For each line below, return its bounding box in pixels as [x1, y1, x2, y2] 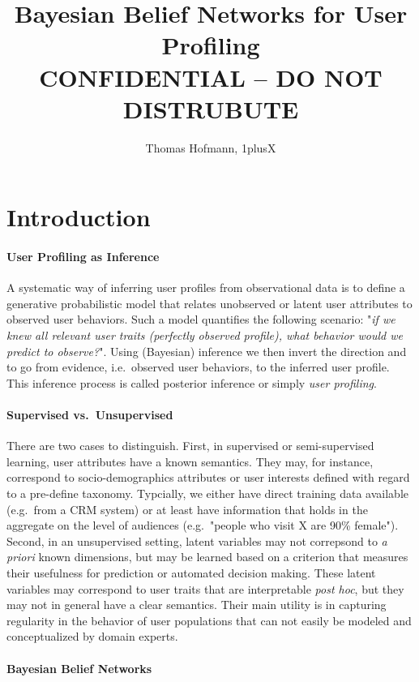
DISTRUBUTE [122, 92, 299, 125]
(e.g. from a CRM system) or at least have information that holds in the [6, 500, 368, 517]
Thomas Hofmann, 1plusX [145, 139, 276, 156]
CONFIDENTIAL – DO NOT [39, 60, 383, 93]
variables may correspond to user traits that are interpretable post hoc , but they [6, 580, 404, 597]
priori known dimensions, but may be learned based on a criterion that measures [6, 548, 408, 565]
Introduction [6, 200, 151, 234]
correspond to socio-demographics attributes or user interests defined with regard [6, 469, 410, 486]
